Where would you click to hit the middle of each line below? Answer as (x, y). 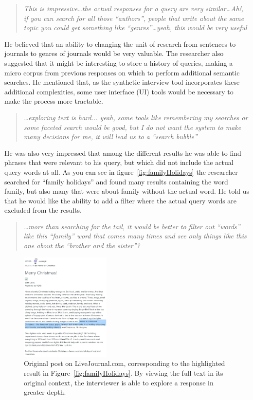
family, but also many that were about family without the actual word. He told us (127, 191)
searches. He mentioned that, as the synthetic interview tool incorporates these (122, 82)
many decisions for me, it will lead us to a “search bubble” (110, 136)
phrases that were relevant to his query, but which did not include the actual (119, 162)
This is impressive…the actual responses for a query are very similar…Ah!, (134, 8)
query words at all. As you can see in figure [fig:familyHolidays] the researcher (121, 172)
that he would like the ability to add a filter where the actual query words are (121, 200)
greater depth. (45, 392)
